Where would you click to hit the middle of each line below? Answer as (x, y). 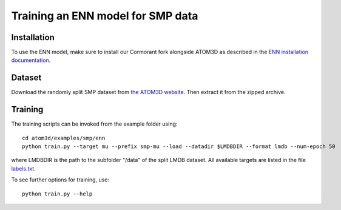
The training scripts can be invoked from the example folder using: (94, 124)
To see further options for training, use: (60, 180)
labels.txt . (23, 168)
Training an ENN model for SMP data (105, 16)
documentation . (31, 60)
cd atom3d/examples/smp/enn (64, 138)
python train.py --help (57, 194)
